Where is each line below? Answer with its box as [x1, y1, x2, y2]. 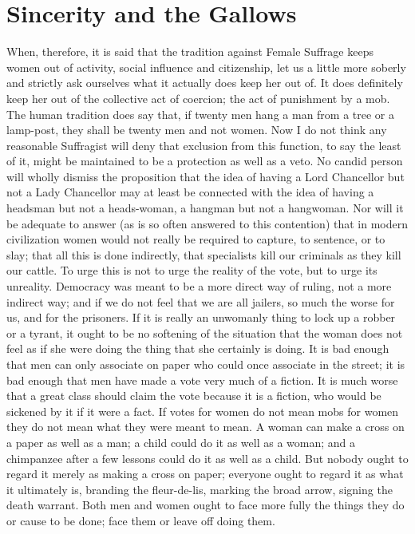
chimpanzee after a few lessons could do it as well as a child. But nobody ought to [6, 449, 409, 466]
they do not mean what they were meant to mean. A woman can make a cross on [6, 418, 405, 435]
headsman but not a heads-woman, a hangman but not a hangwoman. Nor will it [6, 200, 404, 216]
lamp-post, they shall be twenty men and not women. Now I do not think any [6, 121, 387, 138]
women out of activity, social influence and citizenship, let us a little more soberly [6, 58, 406, 75]
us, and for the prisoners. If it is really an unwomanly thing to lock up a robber [6, 309, 396, 326]
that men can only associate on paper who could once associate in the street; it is [6, 356, 405, 372]
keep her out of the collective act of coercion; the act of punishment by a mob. [6, 89, 390, 106]
